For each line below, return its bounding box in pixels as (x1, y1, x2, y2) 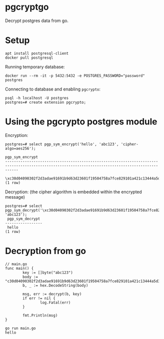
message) (5, 194, 25, 200)
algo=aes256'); (5, 146, 36, 151)
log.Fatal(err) (40, 300, 71, 305)
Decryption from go (5, 246, 86, 256)
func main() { (5, 266, 34, 271)
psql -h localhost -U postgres (5, 95, 69, 100)
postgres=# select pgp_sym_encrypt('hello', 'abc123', (5, 141, 119, 147)
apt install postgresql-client (5, 51, 69, 56)
